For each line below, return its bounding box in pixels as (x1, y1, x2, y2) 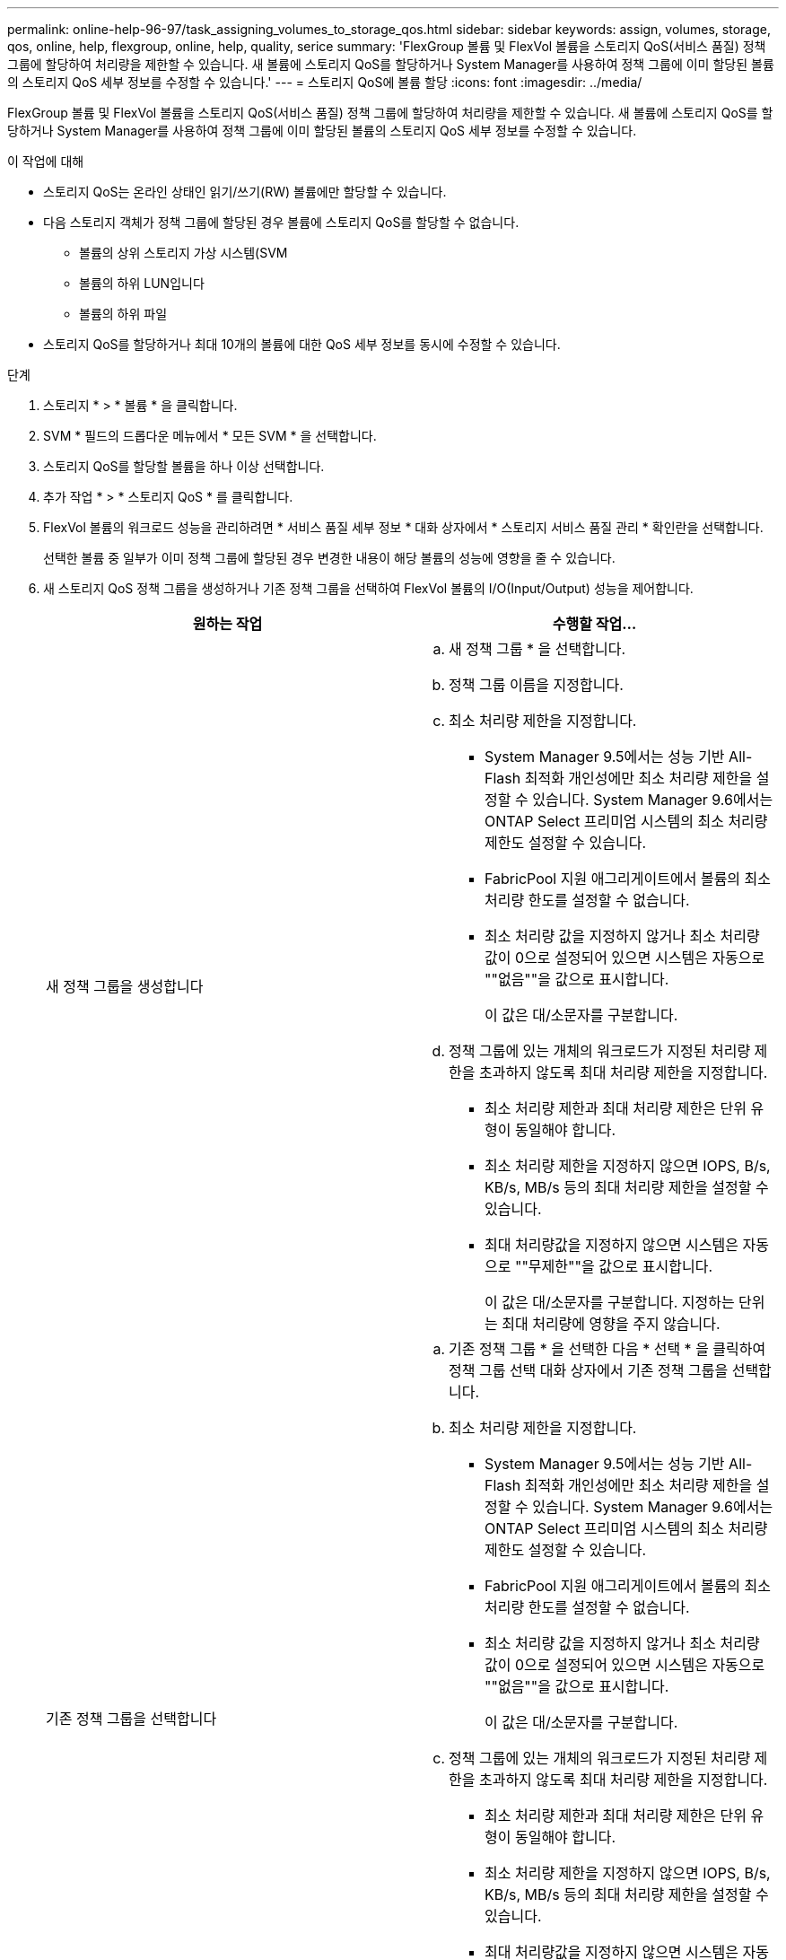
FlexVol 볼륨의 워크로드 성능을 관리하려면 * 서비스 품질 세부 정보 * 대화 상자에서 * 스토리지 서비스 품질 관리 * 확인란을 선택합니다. (43, 520, 764, 535)
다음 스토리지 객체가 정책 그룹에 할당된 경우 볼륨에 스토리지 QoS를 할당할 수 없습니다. (43, 214, 520, 230)
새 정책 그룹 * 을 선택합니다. (449, 640, 626, 658)
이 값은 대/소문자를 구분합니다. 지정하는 (485, 1293, 735, 1311)
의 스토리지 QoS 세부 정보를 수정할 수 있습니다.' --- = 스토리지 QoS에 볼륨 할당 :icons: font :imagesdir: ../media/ (7, 74, 642, 90)
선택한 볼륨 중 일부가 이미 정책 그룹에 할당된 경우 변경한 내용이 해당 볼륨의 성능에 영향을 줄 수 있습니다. (43, 550, 616, 565)
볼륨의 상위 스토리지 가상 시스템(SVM (79, 245, 288, 260)
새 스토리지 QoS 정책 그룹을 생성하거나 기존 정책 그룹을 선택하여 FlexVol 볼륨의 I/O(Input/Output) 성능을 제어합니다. (43, 581, 694, 596)
